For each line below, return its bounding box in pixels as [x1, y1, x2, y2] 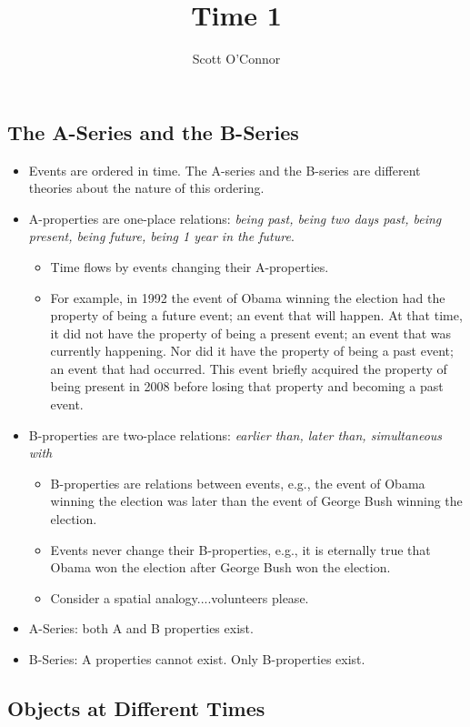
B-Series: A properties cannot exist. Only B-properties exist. [28, 650, 365, 668]
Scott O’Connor [192, 49, 281, 68]
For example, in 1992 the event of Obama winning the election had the [50, 288, 445, 307]
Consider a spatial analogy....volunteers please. [50, 588, 309, 607]
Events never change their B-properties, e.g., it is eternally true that [50, 540, 431, 559]
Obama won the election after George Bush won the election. [50, 558, 391, 577]
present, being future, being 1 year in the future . [28, 227, 295, 246]
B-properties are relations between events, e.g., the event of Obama [50, 473, 425, 492]
